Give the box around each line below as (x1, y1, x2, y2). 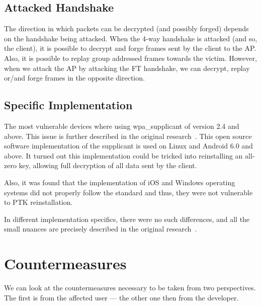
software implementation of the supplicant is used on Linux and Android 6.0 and (4, 140, 253, 151)
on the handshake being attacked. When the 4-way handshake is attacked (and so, (4, 33, 257, 43)
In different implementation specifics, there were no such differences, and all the (4, 213, 250, 224)
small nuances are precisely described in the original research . (4, 223, 197, 234)
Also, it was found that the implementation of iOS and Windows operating (4, 177, 235, 187)
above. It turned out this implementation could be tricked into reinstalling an (4, 150, 243, 161)
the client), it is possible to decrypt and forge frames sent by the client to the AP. (4, 43, 256, 53)
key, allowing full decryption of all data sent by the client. (19, 160, 197, 171)
